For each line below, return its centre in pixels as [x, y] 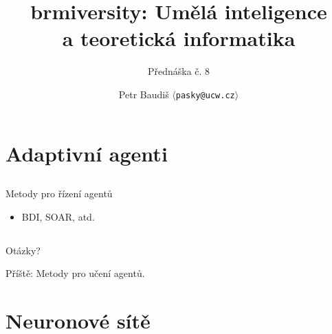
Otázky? [23, 250]
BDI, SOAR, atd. [58, 216]
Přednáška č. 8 [179, 71]
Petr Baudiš [144, 94]
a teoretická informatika [179, 38]
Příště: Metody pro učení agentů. [75, 273]
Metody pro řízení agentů [59, 193]
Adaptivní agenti [87, 153]
